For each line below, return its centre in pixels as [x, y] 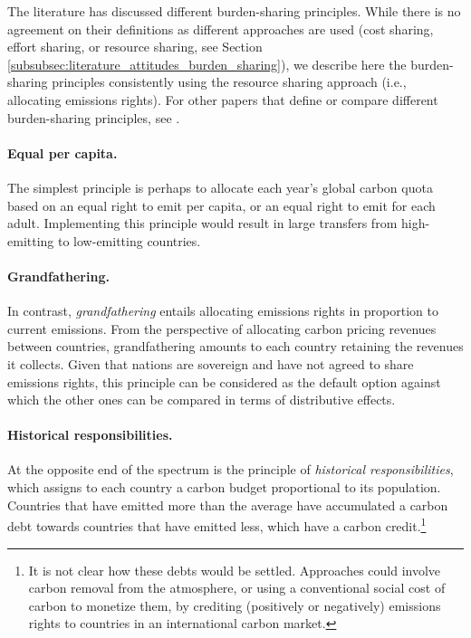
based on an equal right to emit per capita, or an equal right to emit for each [221, 205]
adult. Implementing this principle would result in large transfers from [202, 223]
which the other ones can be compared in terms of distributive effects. [202, 400]
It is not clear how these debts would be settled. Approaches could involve [235, 570]
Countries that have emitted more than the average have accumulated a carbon [228, 505]
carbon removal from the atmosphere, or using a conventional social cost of [237, 588]
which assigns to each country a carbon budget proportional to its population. [224, 487]
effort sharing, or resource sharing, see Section [135, 47]
